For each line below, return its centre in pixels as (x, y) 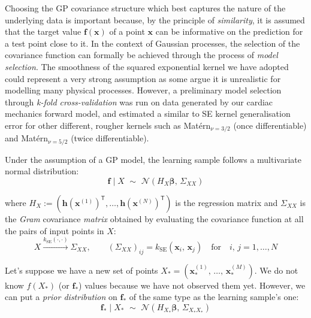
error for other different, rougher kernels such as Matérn (108, 125)
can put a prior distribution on (61, 297)
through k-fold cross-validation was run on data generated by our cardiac (139, 102)
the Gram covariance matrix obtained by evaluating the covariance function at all (154, 219)
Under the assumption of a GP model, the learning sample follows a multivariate (153, 159)
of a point (127, 31)
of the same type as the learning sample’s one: (214, 297)
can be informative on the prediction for (229, 31)
